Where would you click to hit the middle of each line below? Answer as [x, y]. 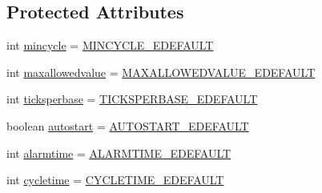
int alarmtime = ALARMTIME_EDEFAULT [119, 153]
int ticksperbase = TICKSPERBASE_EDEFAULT [132, 99]
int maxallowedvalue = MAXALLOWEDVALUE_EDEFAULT [161, 72]
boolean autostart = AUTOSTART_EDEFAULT [128, 125]
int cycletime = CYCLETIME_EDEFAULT [115, 180]
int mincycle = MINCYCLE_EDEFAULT [110, 45]
